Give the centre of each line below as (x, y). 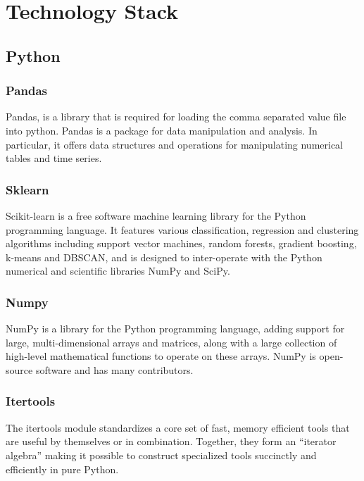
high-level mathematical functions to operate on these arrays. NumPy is (161, 356)
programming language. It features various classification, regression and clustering (182, 229)
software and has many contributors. (114, 369)
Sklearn (27, 189)
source (19, 369)
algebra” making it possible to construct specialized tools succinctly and (161, 455)
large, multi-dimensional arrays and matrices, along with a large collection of (171, 342)
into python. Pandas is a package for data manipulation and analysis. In (162, 130)
